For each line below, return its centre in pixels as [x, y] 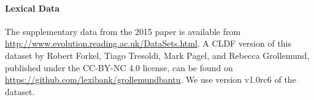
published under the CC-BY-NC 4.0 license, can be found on [119, 67]
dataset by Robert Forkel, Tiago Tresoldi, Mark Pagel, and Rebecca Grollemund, [157, 55]
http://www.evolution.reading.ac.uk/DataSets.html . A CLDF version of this [148, 43]
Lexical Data [33, 8]
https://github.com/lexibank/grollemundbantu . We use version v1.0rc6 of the [151, 79]
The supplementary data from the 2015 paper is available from [123, 31]
